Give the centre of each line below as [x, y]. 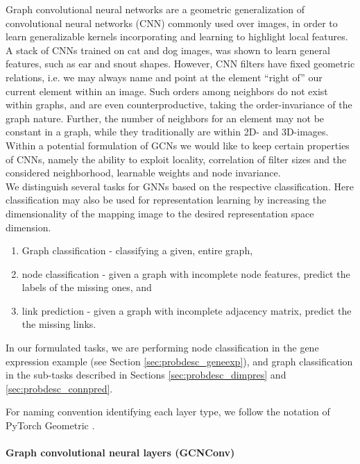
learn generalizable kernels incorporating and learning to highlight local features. [177, 36]
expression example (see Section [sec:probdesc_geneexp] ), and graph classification [179, 361]
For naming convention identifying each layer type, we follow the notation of [168, 412]
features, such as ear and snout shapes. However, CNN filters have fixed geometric [180, 64]
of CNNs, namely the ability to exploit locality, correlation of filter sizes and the [176, 159]
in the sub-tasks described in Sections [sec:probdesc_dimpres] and [146, 375]
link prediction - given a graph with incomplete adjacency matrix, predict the [187, 310]
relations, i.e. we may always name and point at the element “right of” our [164, 77]
